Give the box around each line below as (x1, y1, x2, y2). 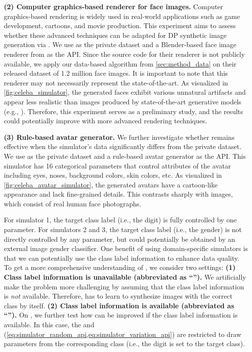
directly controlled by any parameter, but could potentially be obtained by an (4, 234, 235, 244)
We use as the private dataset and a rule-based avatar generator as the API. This (4, 151, 246, 161)
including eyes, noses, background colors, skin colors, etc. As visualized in (4, 170, 222, 180)
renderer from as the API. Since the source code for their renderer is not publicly (4, 49, 245, 59)
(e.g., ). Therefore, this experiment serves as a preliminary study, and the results (4, 106, 243, 116)
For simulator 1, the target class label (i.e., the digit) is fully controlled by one (4, 215, 237, 225)
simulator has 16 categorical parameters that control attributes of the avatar (4, 160, 231, 170)
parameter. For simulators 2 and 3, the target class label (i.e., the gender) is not (4, 224, 242, 235)
